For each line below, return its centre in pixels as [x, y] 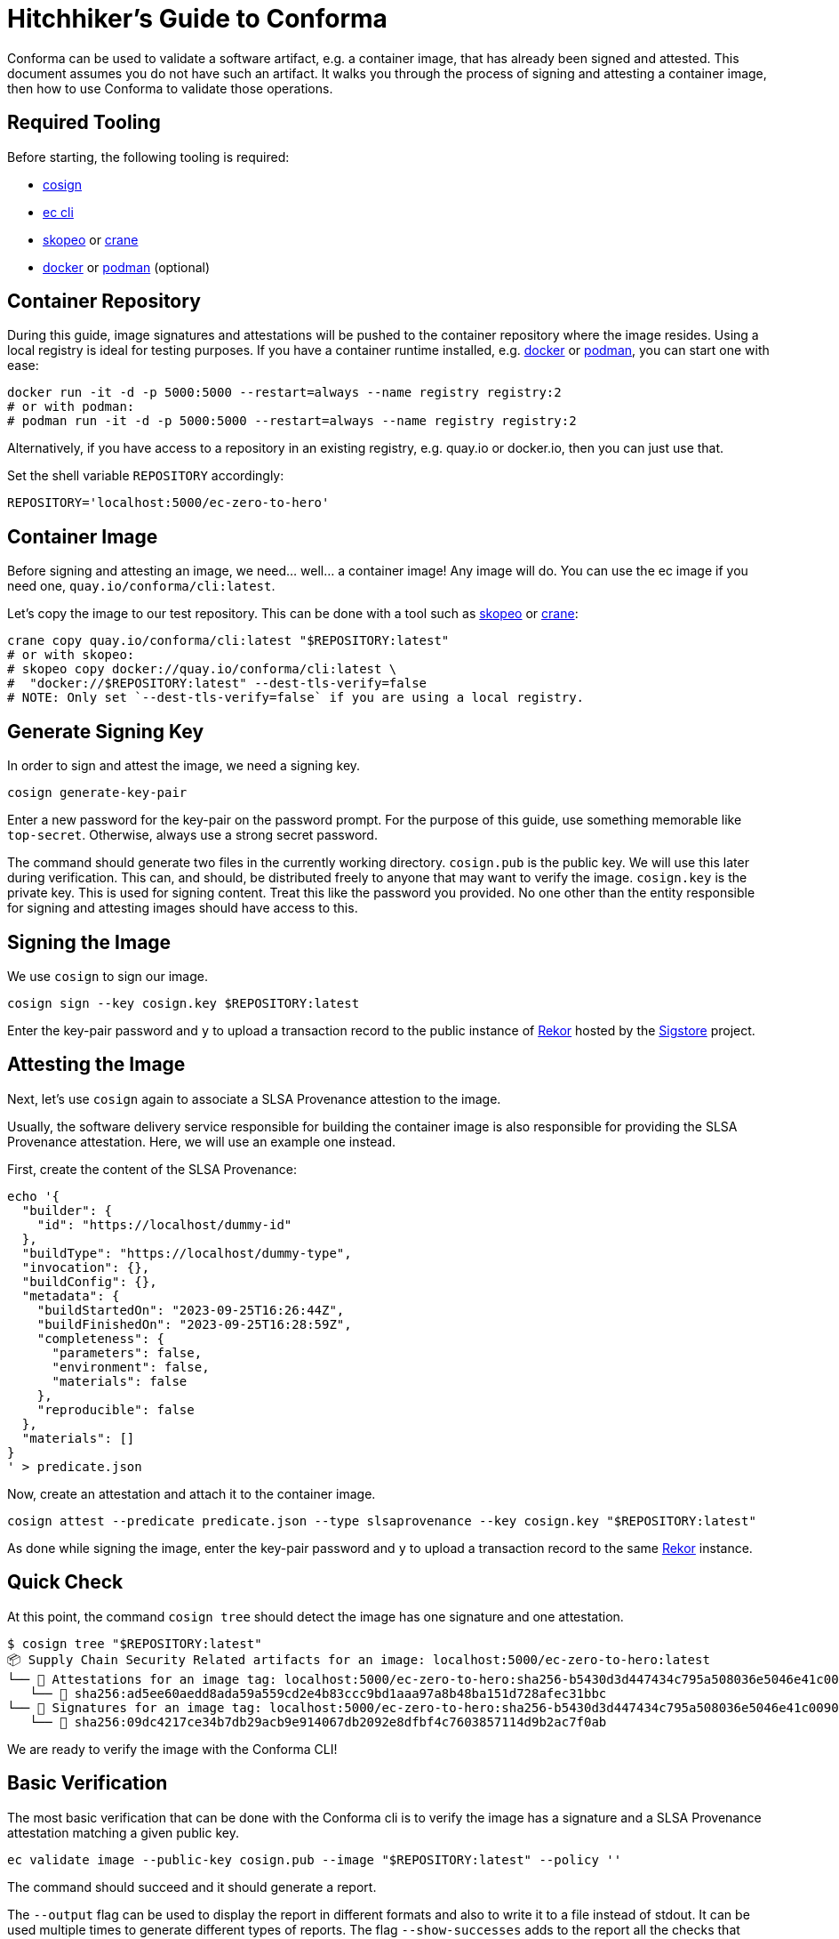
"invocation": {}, [86, 1267]
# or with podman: [71, 407]
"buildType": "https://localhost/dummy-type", [187, 1253]
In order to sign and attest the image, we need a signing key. [184, 766]
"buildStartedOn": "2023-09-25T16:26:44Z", [191, 1310]
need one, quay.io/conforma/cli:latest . [141, 586]
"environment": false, [131, 1367]
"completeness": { [101, 1338]
